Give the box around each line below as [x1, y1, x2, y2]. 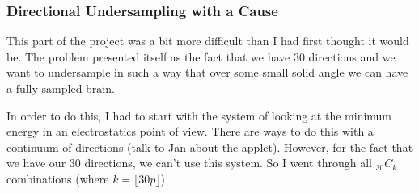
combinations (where [6, 170, 109, 187]
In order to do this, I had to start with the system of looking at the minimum [6, 107, 392, 124]
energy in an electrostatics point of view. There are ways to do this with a [6, 123, 374, 140]
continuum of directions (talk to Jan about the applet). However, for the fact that [6, 138, 413, 155]
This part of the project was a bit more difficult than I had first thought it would [6, 32, 409, 49]
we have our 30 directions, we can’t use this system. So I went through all [6, 154, 372, 171]
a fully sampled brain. [6, 80, 115, 96]
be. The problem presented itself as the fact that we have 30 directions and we [6, 48, 396, 65]
